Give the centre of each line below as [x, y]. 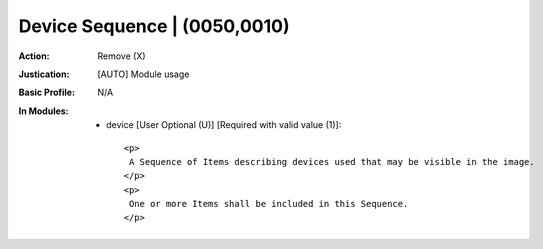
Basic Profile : [46, 92]
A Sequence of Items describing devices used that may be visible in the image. [331, 161]
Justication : [44, 74]
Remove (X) [121, 56]
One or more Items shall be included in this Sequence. [268, 204]
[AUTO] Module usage [143, 74]
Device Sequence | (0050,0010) [154, 26]
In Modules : [43, 111]
